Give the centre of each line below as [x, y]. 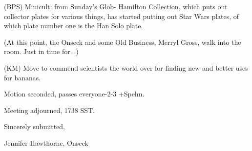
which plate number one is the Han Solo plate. [73, 26]
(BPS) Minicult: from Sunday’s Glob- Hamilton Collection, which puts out [116, 6]
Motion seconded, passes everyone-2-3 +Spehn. [74, 94]
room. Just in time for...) [41, 51]
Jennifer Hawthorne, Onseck [46, 142]
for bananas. [22, 77]
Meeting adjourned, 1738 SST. [49, 110]
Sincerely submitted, [34, 126]
